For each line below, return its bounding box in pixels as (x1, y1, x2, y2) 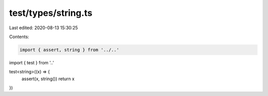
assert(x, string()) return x (21, 76, 74, 82)
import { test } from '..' (9, 59, 54, 65)
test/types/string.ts (9, 7, 93, 18)
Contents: (9, 34, 29, 40)
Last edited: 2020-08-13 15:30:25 (9, 25, 78, 31)
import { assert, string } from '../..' (19, 47, 119, 52)
